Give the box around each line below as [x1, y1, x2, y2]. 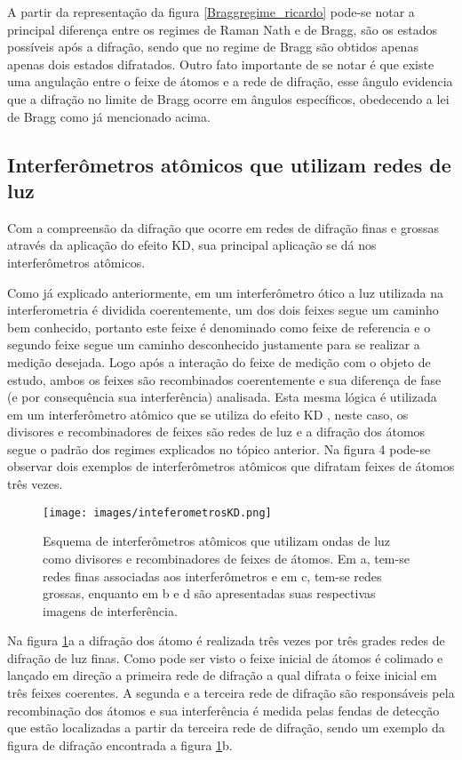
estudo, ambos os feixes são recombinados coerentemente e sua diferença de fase [7, 370, 442, 388]
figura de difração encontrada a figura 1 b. [7, 735, 233, 754]
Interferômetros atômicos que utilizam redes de [7, 150, 451, 178]
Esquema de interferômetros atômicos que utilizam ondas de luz [43, 532, 391, 550]
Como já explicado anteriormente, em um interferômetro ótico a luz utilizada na [7, 283, 443, 301]
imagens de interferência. [43, 601, 178, 620]
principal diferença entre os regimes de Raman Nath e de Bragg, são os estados [7, 20, 437, 38]
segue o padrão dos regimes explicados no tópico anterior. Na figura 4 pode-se [7, 439, 431, 458]
